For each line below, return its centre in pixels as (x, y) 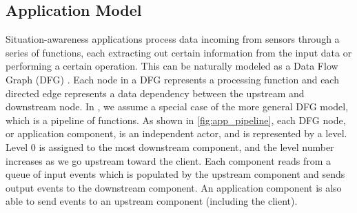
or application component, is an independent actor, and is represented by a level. (176, 133)
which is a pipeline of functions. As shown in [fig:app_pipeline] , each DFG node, (176, 120)
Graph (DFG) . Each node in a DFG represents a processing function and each (172, 79)
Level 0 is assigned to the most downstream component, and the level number (170, 146)
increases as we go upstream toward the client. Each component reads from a (169, 160)
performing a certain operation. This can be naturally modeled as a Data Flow (172, 66)
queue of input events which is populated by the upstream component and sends (175, 174)
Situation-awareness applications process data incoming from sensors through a (173, 39)
